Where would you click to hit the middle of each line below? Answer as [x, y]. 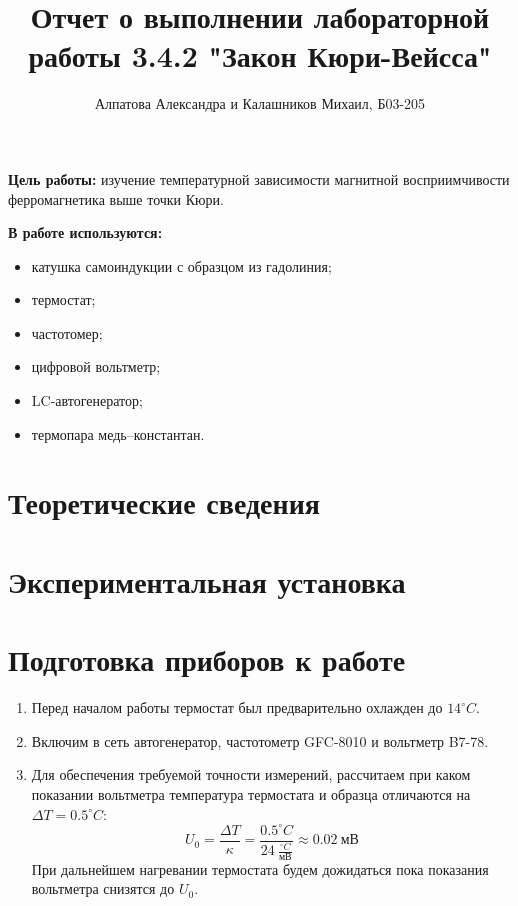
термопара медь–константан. [118, 433]
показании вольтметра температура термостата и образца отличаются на [251, 793]
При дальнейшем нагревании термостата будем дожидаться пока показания [260, 868]
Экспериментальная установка [207, 580]
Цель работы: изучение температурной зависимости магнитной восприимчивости [259, 178]
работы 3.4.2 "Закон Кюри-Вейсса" [260, 55]
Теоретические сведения [164, 502]
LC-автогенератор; [87, 400]
